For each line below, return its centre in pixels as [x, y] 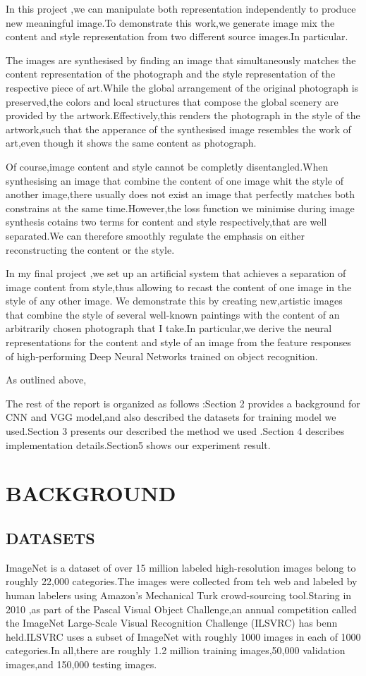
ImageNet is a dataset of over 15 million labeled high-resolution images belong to [181, 567]
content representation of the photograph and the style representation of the [171, 74]
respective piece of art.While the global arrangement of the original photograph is [182, 87]
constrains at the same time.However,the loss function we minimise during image [180, 208]
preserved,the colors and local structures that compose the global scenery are [172, 101]
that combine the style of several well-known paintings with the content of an [173, 314]
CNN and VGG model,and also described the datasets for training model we [171, 417]
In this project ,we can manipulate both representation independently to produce [181, 8]
